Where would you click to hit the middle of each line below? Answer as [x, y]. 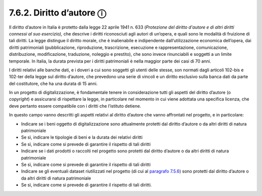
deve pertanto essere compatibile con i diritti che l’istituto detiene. [75, 106]
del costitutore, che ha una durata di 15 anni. [53, 83]
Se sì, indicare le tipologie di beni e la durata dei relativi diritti [82, 137]
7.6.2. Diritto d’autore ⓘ [57, 13]
